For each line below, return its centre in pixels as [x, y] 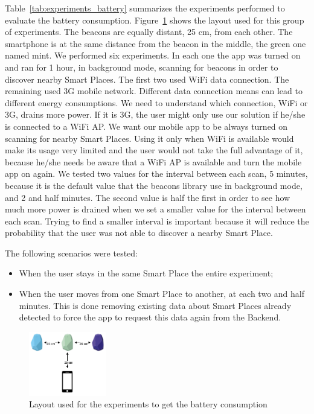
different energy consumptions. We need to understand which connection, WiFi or [156, 102]
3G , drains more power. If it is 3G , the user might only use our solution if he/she [155, 114]
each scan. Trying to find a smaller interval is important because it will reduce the [157, 221]
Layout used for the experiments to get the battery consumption [148, 404]
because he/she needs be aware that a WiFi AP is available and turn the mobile [153, 161]
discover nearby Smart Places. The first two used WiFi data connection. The [147, 79]
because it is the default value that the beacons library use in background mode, [154, 185]
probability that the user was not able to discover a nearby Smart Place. [139, 233]
